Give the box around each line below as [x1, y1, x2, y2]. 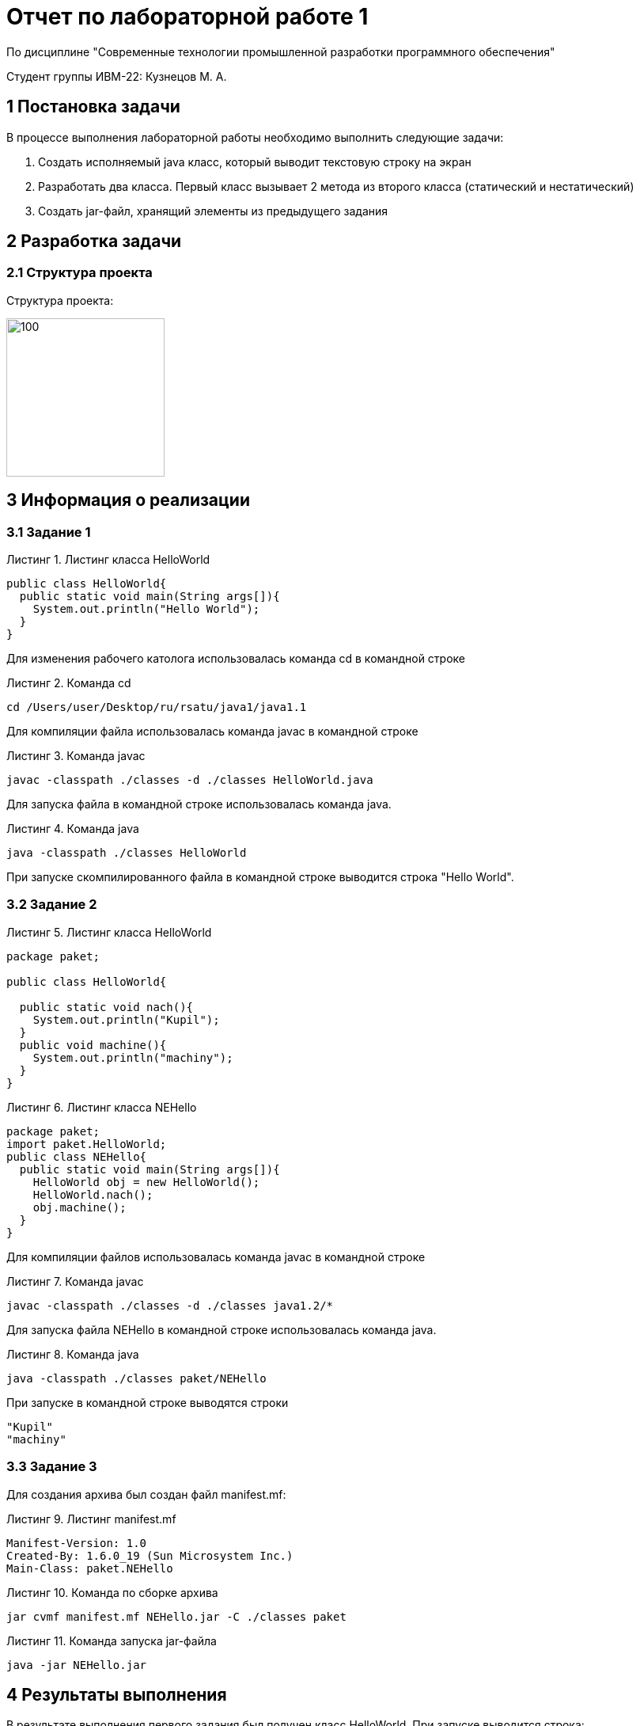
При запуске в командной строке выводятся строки [6, 1395, 289, 1409]
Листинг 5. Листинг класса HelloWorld [6, 925, 212, 939]
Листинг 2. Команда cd [6, 676, 131, 690]
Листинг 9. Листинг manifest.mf [6, 1511, 176, 1526]
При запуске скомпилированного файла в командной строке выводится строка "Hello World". [6, 870, 514, 884]
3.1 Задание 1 [6, 523, 91, 540]
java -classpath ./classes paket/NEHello [6, 1371, 267, 1385]
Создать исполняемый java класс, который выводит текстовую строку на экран [38, 154, 471, 169]
